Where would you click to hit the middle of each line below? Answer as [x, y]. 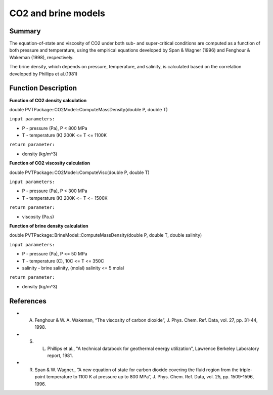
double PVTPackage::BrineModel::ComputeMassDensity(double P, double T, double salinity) [106, 235]
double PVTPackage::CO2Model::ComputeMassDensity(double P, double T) [88, 109]
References [28, 301]
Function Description [43, 88]
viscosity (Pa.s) [38, 216]
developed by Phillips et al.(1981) [43, 74]
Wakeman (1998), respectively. [41, 57]
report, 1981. [60, 355]
